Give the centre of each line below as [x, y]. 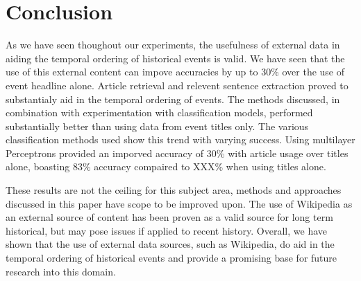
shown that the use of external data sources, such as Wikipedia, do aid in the [170, 244]
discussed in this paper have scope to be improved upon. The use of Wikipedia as [179, 203]
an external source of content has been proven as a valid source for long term [169, 217]
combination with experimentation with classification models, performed [159, 112]
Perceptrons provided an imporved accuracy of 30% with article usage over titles [177, 153]
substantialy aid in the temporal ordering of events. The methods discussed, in [173, 99]
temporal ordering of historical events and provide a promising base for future [171, 258]
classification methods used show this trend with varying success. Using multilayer [180, 139]
